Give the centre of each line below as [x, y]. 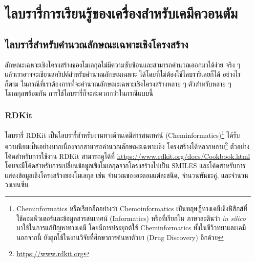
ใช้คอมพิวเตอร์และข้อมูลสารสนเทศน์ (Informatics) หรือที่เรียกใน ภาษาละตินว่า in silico [131, 218]
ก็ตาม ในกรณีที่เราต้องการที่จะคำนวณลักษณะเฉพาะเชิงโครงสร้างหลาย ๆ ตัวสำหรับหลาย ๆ [118, 83]
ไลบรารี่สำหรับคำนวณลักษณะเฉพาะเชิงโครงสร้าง [97, 44]
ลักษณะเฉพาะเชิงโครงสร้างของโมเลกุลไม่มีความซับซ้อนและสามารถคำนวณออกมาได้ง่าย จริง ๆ [123, 64]
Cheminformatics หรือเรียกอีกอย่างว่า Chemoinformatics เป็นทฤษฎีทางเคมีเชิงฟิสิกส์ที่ [132, 208]
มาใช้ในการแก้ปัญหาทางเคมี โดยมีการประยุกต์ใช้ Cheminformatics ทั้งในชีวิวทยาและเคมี [131, 228]
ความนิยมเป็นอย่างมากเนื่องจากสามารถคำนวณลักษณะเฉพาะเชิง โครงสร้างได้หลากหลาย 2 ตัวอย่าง [127, 146]
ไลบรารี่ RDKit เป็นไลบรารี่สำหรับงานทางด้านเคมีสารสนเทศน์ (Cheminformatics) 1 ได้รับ [123, 134]
